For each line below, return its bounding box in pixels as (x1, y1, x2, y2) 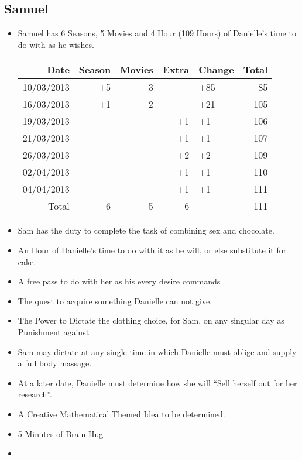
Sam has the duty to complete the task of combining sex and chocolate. (18, 224, 274, 236)
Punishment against (18, 325, 90, 338)
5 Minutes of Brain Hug (18, 427, 104, 440)
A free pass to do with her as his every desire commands (18, 275, 221, 287)
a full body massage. (18, 357, 92, 369)
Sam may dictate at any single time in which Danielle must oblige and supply (18, 345, 297, 358)
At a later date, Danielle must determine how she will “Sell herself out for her (18, 376, 297, 389)
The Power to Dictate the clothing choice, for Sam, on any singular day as (18, 314, 284, 327)
